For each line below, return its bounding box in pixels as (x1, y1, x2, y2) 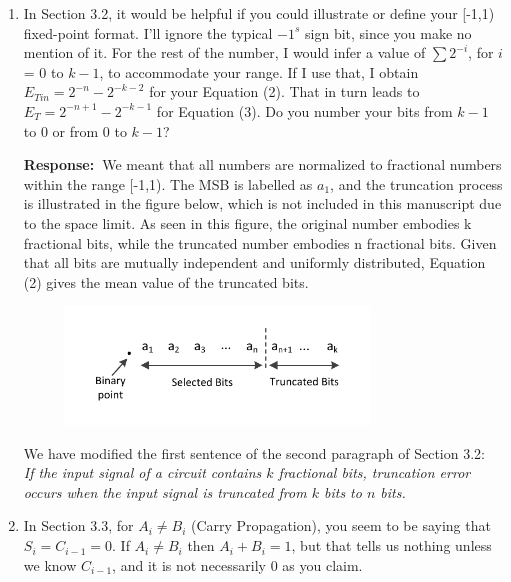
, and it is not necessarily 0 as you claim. (112, 554, 363, 575)
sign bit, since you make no (305, 22, 472, 43)
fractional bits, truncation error (278, 462, 471, 483)
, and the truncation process (330, 173, 503, 194)
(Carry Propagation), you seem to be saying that (190, 515, 491, 536)
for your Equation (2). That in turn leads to (149, 81, 420, 102)
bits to (323, 481, 362, 502)
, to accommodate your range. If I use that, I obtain (99, 61, 419, 82)
